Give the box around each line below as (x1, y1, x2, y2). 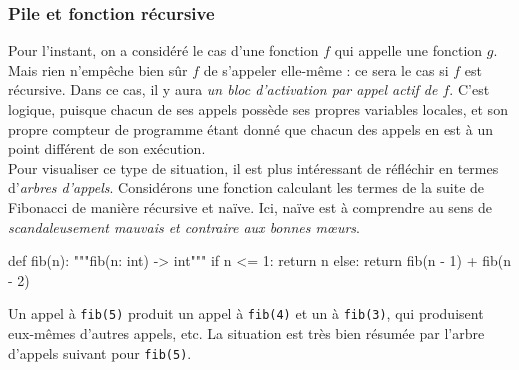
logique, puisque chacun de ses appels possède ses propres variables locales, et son (8, 99, 508, 119)
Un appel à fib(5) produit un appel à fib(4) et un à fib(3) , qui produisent (8, 303, 484, 324)
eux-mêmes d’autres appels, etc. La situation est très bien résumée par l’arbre (8, 323, 485, 343)
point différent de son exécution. (8, 138, 206, 159)
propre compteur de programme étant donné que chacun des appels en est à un (8, 118, 493, 139)
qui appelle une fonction (334, 40, 483, 61)
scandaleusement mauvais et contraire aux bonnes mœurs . (8, 216, 360, 237)
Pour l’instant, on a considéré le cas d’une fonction (8, 40, 319, 61)
